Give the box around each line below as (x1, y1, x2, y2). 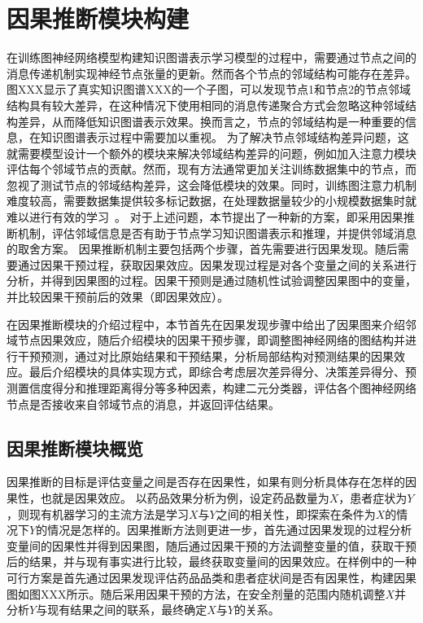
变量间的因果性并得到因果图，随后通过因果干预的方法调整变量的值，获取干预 (7, 537, 416, 554)
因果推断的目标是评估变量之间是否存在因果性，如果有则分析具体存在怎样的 (7, 473, 405, 490)
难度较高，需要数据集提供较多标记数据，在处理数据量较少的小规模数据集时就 (7, 192, 416, 209)
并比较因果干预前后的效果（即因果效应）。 (7, 288, 229, 305)
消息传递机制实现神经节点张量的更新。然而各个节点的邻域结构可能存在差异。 (7, 64, 416, 81)
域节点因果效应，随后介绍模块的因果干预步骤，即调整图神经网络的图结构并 (7, 331, 405, 349)
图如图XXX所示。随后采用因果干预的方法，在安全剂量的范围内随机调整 (7, 585, 386, 602)
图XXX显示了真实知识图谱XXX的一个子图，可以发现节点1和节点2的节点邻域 (7, 81, 411, 98)
